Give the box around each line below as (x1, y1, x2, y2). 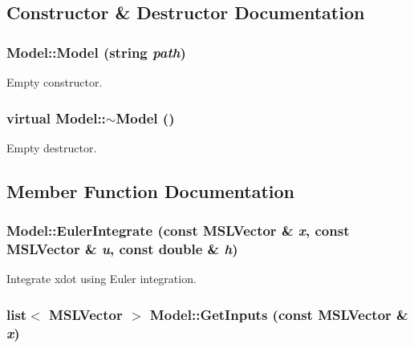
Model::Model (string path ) (6, 42, 186, 62)
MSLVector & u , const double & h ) (6, 239, 238, 259)
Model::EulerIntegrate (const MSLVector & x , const (6, 221, 350, 241)
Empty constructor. (6, 74, 103, 90)
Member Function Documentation (6, 178, 295, 203)
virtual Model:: (6, 107, 106, 127)
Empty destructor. (6, 139, 97, 156)
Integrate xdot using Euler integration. (6, 270, 197, 287)
